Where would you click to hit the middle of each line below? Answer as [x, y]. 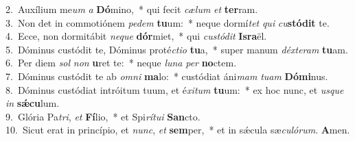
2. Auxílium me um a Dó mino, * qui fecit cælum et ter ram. [132, 9]
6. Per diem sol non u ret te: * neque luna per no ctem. [121, 63]
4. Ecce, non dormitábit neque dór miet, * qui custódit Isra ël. [136, 36]
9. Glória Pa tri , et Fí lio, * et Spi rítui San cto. [103, 116]
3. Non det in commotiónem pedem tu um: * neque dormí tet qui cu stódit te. [168, 22]
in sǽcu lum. [33, 103]
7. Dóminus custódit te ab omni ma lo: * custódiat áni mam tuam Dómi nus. [167, 76]
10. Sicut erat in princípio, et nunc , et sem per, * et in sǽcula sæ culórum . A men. [178, 130]
